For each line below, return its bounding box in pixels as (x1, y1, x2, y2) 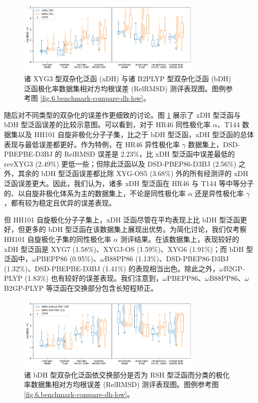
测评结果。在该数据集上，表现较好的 (120, 233, 239, 244)
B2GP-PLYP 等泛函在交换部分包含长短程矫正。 (4, 282, 158, 293)
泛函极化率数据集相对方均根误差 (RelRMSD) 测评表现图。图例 (24, 83, 226, 93)
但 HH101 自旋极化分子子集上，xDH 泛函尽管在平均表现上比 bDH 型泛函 (4, 214, 240, 224)
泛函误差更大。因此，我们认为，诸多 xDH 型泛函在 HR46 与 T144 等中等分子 (4, 178, 254, 188)
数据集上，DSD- (188, 139, 240, 149)
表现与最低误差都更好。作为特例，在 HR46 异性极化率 (4, 139, 180, 149)
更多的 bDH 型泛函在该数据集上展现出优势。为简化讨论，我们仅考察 (24, 224, 247, 234)
